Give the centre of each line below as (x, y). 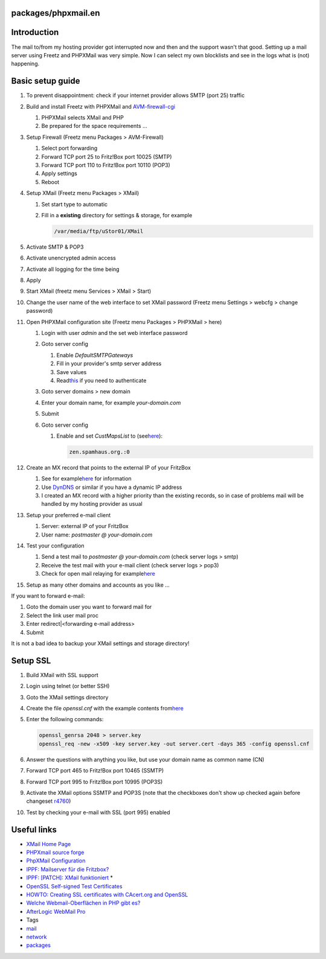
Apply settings (59, 174)
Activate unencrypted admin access (71, 258)
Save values (72, 372)
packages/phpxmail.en (56, 13)
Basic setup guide (46, 81)
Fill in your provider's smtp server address (109, 364)
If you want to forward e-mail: (48, 596)
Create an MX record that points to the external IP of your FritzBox (109, 467)
